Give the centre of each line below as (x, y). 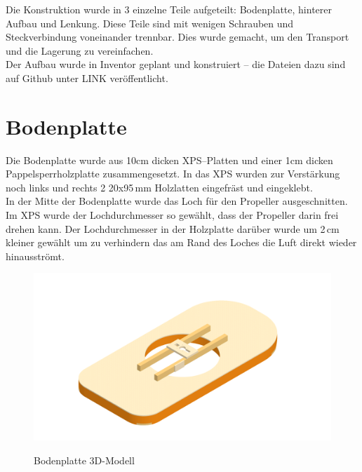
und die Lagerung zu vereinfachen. (80, 50)
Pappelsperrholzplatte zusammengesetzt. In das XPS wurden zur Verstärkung (173, 174)
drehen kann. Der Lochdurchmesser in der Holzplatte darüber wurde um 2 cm (173, 228)
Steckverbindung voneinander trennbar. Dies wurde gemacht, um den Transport (177, 37)
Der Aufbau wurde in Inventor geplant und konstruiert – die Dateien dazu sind (176, 64)
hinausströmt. (35, 256)
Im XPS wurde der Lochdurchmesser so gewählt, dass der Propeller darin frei (172, 215)
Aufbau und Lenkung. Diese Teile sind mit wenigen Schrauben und (150, 23)
